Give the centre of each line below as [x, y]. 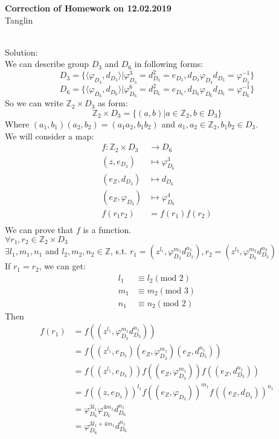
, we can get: [63, 266]
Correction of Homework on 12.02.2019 [88, 8]
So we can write [34, 103]
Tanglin [19, 20]
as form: [113, 103]
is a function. [107, 229]
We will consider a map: [50, 136]
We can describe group [47, 64]
